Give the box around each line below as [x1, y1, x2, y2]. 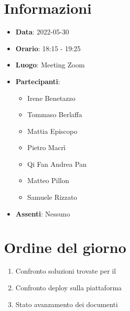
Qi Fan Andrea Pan [27, 158, 87, 169]
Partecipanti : [15, 76, 60, 86]
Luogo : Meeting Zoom [15, 60, 85, 70]
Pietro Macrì [27, 142, 66, 153]
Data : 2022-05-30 [15, 27, 69, 37]
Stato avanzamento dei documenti [15, 299, 118, 309]
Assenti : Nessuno [15, 208, 70, 218]
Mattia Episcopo [27, 125, 77, 136]
